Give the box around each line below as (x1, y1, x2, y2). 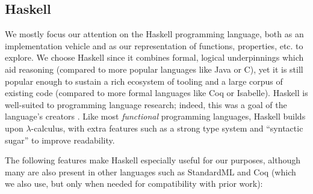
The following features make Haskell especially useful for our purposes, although (5, 154, 301, 166)
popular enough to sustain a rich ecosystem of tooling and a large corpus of (5, 74, 283, 87)
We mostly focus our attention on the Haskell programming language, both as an (5, 28, 304, 40)
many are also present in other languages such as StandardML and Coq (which (5, 165, 296, 178)
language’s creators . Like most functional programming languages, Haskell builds (5, 110, 306, 123)
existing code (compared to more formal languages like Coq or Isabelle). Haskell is (5, 86, 308, 99)
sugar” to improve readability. (5, 133, 115, 146)
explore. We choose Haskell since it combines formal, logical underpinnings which (5, 51, 304, 64)
